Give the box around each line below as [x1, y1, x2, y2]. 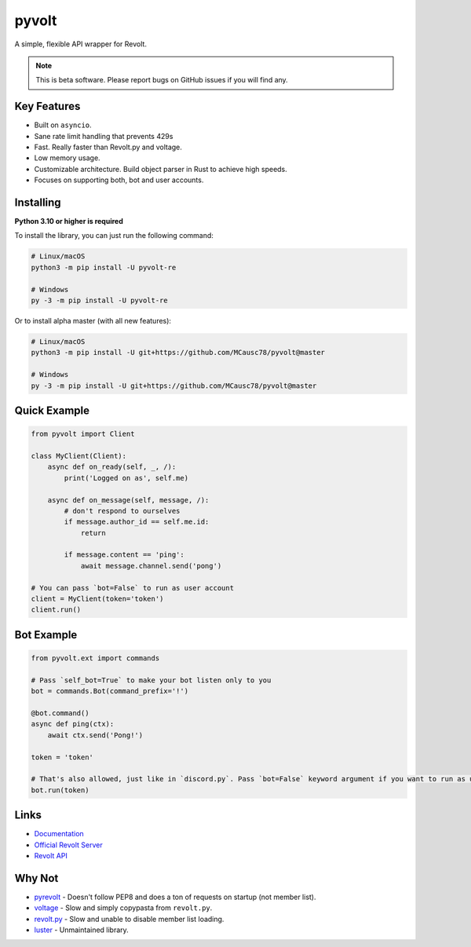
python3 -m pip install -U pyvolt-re [31, 263, 177, 272]
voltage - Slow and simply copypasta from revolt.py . [34, 903, 213, 912]
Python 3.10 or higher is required [14, 217, 123, 226]
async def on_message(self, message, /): [47, 495, 210, 504]
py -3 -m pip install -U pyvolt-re [31, 296, 168, 305]
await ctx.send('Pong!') [47, 730, 144, 740]
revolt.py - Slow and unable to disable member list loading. [34, 914, 225, 923]
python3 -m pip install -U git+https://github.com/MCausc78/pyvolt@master [31, 348, 326, 357]
